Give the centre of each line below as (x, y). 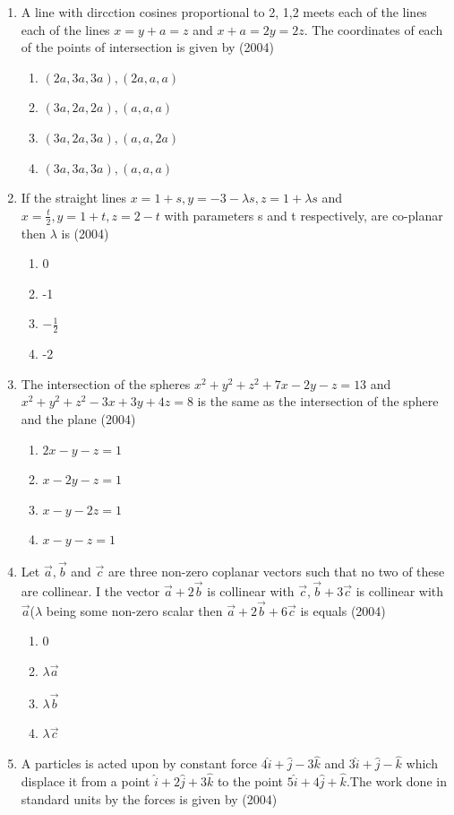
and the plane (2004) (78, 418)
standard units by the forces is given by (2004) (149, 798)
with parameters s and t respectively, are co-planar (304, 215)
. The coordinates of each (373, 29)
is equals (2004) (343, 610)
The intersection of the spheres (106, 383)
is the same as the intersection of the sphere (318, 401)
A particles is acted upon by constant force (139, 763)
